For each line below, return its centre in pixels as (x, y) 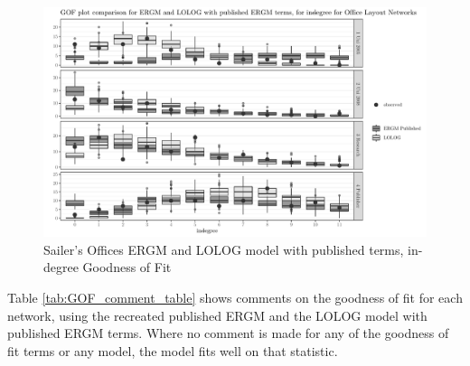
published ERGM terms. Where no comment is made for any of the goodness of (228, 333)
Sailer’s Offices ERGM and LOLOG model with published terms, (224, 249)
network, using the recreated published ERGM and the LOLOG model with (217, 315)
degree (61, 267)
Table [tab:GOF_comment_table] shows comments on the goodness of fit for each (235, 298)
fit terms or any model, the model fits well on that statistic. (173, 350)
